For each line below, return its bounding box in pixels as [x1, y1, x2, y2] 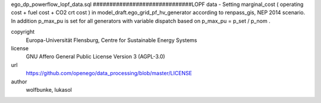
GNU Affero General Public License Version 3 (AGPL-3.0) [26, 53, 166, 60]
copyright [11, 28, 35, 36]
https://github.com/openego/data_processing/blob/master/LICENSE [26, 70, 193, 77]
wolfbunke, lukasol [26, 86, 73, 93]
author [11, 78, 27, 85]
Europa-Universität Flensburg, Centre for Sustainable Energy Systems [26, 36, 197, 44]
